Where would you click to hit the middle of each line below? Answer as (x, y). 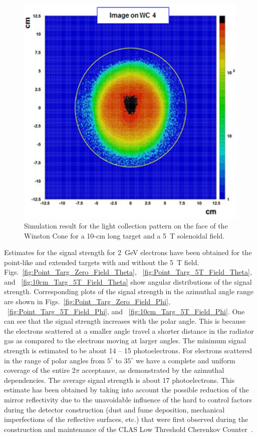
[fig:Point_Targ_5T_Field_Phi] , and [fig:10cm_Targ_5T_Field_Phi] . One (126, 311)
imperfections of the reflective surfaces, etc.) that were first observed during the (126, 419)
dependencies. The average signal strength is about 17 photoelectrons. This (119, 380)
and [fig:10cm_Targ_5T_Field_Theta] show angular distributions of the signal (128, 281)
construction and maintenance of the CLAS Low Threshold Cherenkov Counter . (128, 429)
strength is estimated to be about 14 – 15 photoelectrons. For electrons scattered (128, 351)
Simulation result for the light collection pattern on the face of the (126, 225)
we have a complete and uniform (186, 360)
